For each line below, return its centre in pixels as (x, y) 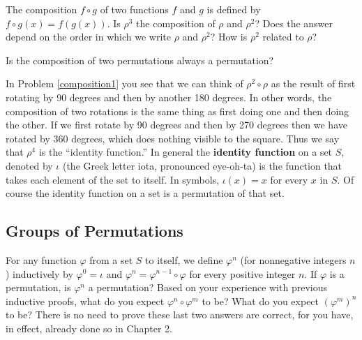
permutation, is (38, 287)
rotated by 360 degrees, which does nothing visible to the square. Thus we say (173, 138)
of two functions (134, 9)
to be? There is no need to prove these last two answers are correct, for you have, (180, 315)
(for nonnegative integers (293, 259)
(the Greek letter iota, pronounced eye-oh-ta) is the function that (202, 165)
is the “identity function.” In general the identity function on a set (186, 152)
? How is (229, 37)
